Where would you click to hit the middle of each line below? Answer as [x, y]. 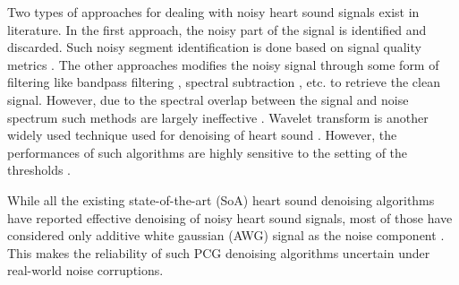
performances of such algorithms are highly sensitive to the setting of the [208, 152]
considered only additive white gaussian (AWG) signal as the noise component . [226, 235]
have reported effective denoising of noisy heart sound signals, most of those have [230, 217]
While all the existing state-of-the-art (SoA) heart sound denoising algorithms [221, 199]
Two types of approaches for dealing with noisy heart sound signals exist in [213, 12]
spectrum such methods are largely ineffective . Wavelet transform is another [218, 117]
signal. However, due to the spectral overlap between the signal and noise [208, 99]
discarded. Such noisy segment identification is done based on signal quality [214, 47]
